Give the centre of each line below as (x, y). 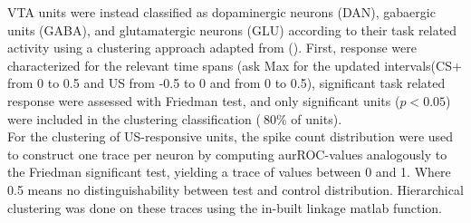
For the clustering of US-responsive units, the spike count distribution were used (231, 136)
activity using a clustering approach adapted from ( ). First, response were (212, 48)
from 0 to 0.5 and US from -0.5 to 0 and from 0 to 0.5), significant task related (226, 83)
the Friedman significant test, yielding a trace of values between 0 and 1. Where (229, 172)
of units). (317, 118)
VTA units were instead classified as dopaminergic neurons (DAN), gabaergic (221, 12)
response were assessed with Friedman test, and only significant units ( (204, 100)
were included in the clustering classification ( (134, 118)
